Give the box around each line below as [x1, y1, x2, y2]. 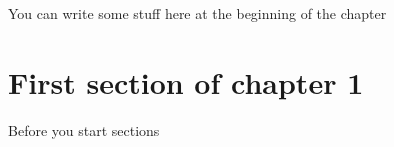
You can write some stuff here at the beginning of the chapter [8, 3, 387, 23]
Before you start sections [8, 119, 160, 140]
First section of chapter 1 [8, 61, 364, 102]
